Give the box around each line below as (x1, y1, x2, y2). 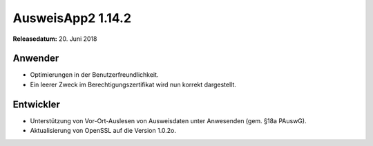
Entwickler (12, 98, 60, 110)
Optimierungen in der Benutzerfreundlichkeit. (30, 71, 159, 79)
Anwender (12, 53, 59, 64)
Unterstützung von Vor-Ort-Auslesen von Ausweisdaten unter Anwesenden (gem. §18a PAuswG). (30, 116, 307, 125)
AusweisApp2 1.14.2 (12, 10, 131, 26)
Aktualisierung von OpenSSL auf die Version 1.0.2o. (30, 127, 176, 135)
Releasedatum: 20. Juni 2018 (12, 35, 97, 43)
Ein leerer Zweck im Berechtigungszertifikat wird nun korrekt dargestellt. (30, 80, 236, 89)
